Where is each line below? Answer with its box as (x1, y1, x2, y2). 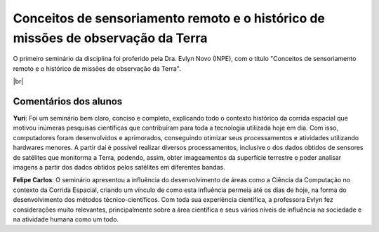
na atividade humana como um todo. (13, 214, 119, 224)
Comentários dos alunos (13, 95, 123, 107)
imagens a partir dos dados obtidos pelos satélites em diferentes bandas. (13, 163, 225, 171)
